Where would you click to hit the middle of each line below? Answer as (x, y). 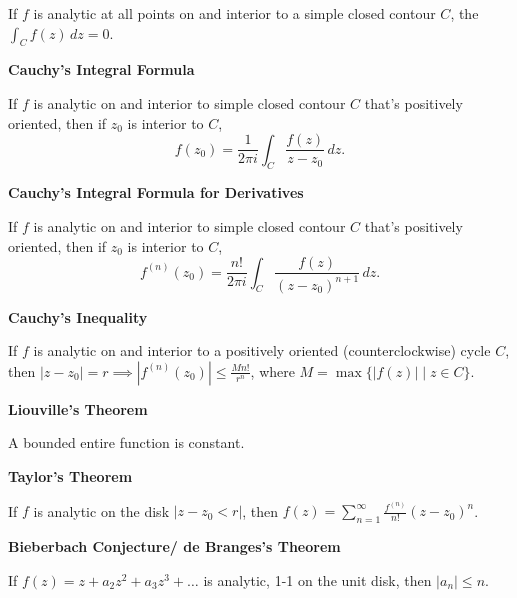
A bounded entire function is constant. (126, 442)
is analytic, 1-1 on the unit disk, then (317, 579)
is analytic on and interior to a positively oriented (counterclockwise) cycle (262, 350)
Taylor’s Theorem (70, 476)
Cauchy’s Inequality (78, 316)
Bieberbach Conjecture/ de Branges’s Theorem (174, 546)
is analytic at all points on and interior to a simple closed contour (234, 13)
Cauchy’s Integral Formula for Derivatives (156, 192)
